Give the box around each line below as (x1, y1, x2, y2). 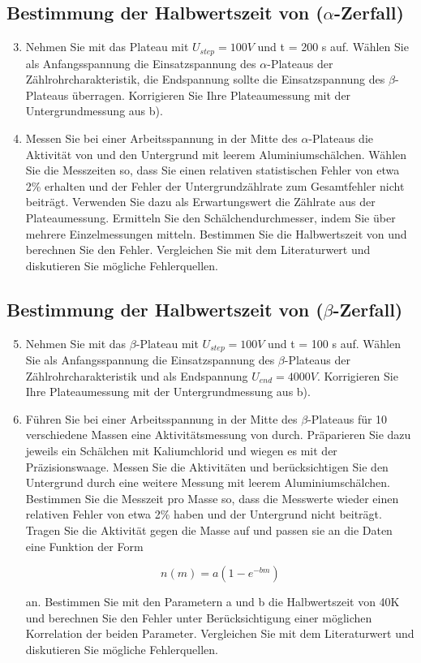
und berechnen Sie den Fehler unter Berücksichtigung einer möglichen (25, 609, 372, 626)
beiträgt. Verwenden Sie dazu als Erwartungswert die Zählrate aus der (25, 193, 376, 210)
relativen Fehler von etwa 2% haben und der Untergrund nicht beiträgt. (25, 506, 382, 523)
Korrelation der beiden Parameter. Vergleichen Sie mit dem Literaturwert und (25, 625, 415, 642)
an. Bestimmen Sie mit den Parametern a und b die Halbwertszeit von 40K (25, 593, 400, 610)
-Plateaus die (308, 130, 373, 147)
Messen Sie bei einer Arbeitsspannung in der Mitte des (25, 130, 298, 147)
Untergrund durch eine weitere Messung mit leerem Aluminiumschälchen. (25, 474, 390, 491)
